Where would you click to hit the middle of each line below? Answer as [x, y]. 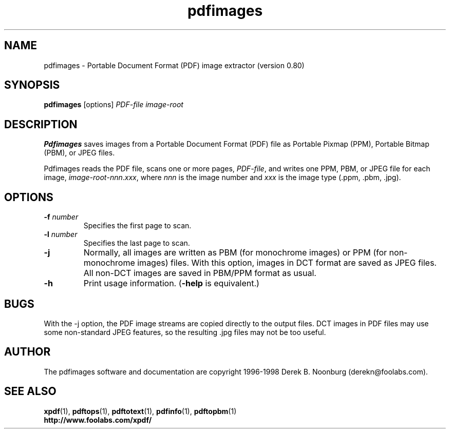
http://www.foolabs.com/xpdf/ [98, 420]
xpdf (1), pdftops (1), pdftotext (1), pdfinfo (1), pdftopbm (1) [140, 411]
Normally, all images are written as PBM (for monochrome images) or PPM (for [235, 253]
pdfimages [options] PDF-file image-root [114, 105]
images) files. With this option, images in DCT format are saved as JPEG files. [287, 263]
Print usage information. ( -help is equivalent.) [171, 283]
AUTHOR [27, 352]
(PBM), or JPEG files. [79, 153]
